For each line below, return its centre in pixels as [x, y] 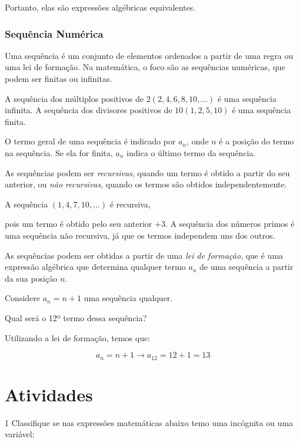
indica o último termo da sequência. [191, 152]
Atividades [49, 394]
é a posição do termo [257, 141]
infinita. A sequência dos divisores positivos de [89, 110]
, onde [198, 141]
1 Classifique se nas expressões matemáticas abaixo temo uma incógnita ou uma [149, 422]
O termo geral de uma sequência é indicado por [90, 141]
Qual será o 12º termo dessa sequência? [76, 317]
